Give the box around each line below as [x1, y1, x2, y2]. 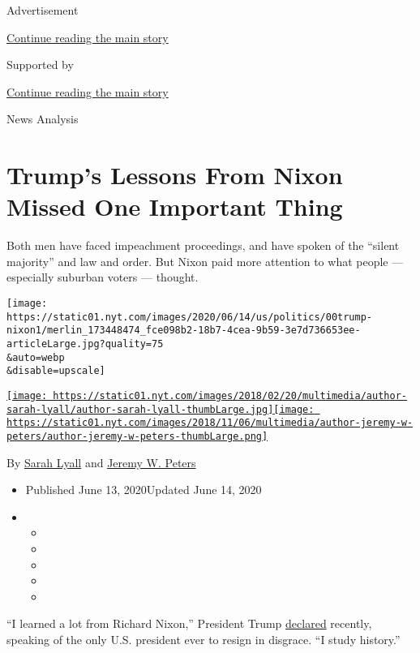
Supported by [6, 56, 74, 73]
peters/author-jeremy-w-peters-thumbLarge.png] [6, 430, 268, 442]
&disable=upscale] [6, 365, 105, 377]
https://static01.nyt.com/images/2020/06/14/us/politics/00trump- [6, 311, 373, 323]
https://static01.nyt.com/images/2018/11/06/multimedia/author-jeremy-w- [6, 417, 414, 429]
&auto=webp [6, 351, 65, 363]
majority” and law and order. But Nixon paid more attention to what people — [6, 252, 404, 269]
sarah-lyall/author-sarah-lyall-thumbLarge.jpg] [6, 403, 274, 415]
